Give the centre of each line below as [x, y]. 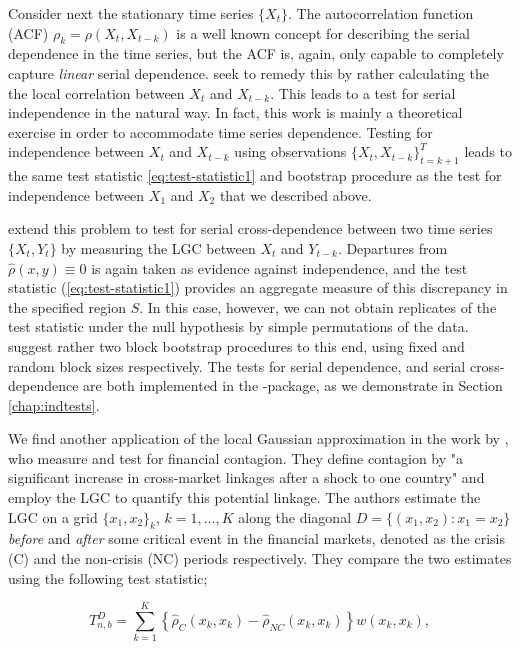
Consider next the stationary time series [131, 13]
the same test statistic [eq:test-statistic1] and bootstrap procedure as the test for [255, 175]
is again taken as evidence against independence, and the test [279, 267]
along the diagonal [295, 516]
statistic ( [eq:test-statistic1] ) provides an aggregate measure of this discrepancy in [258, 287]
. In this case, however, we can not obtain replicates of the [318, 306]
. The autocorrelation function [381, 13]
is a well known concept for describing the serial [323, 32]
